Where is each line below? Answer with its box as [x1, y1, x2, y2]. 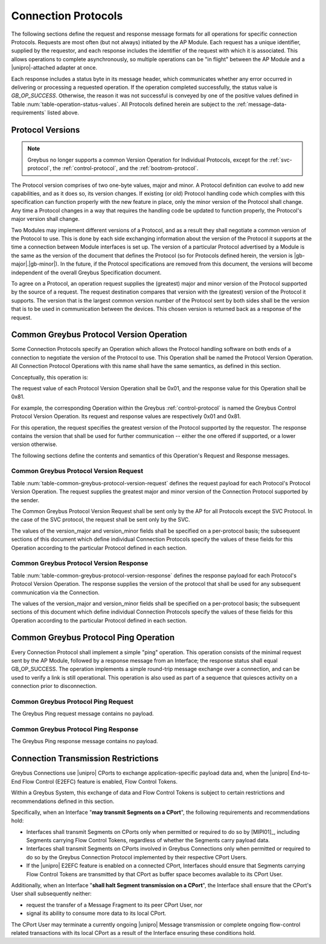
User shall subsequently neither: [11, 890, 92, 897]
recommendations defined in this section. [11, 798, 115, 805]
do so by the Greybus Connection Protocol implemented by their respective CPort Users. [26, 853, 248, 860]
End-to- [290, 769, 310, 777]
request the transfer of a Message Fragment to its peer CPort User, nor [26, 901, 203, 908]
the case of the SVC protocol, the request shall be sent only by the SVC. [11, 516, 190, 523]
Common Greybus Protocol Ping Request [11, 697, 134, 706]
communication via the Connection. [11, 589, 100, 596]
